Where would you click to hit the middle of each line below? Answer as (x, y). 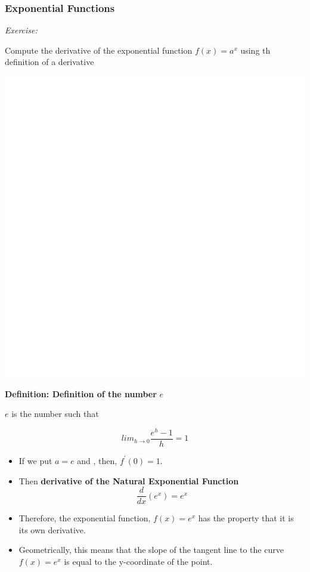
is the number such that (55, 414)
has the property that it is (246, 518)
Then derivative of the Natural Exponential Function (129, 480)
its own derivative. (52, 529)
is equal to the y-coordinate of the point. (138, 561)
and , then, (97, 460)
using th (255, 50)
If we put (35, 460)
